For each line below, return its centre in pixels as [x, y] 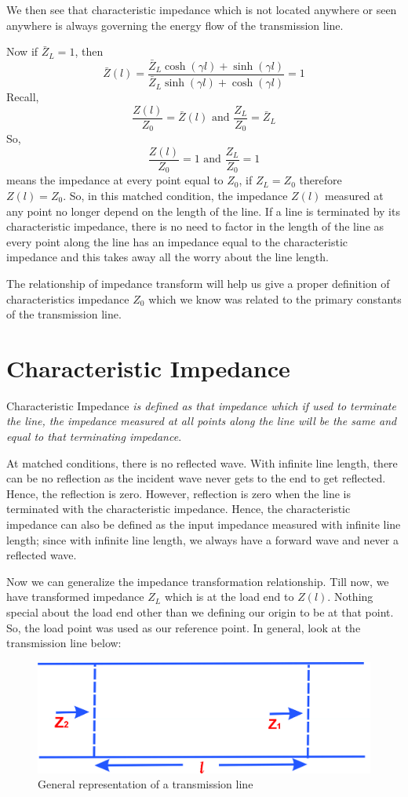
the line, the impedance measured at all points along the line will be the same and [202, 421]
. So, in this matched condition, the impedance [175, 195]
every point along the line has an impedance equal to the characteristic [177, 241]
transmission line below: [64, 643]
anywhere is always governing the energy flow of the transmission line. [175, 25]
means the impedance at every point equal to [115, 180]
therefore [321, 180]
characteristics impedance [68, 298]
